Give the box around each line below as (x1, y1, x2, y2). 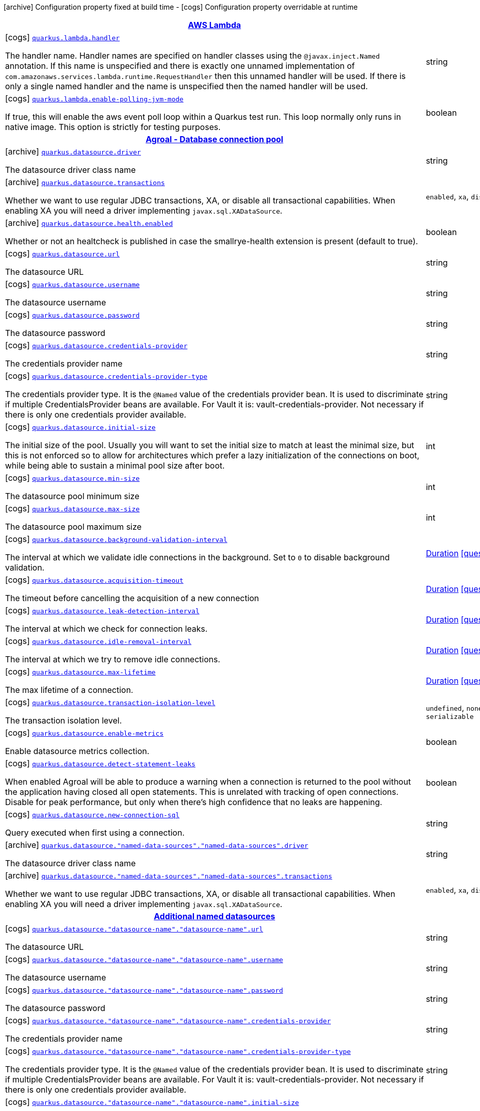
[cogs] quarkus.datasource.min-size (5, 473, 140, 483)
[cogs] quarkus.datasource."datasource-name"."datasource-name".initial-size (5, 1097, 299, 1107)
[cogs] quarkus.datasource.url (5, 248, 120, 259)
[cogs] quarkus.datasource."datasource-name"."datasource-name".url (5, 923, 263, 934)
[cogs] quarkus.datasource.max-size (5, 503, 140, 513)
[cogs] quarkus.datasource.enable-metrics (5, 728, 164, 738)
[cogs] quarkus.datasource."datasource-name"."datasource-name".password (5, 985, 284, 995)
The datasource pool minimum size (5, 491, 139, 501)
